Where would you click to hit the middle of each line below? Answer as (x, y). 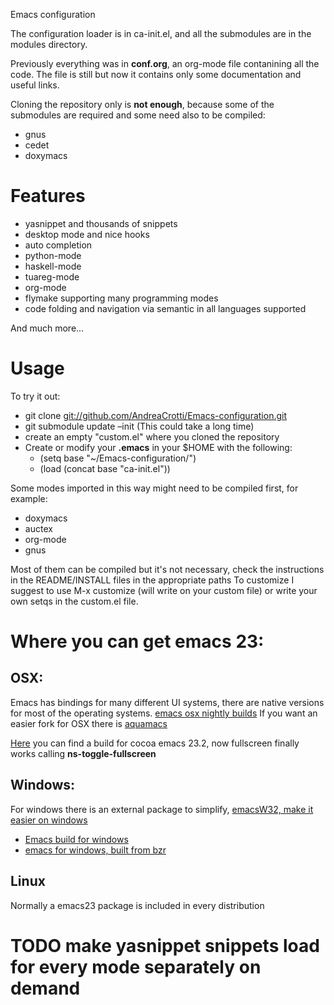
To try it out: (35, 396)
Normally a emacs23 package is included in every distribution (137, 905)
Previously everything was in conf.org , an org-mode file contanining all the (165, 63)
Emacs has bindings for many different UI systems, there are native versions (167, 702)
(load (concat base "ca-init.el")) (105, 468)
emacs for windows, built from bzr (95, 850)
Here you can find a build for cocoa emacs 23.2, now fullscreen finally (155, 743)
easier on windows (49, 820)
